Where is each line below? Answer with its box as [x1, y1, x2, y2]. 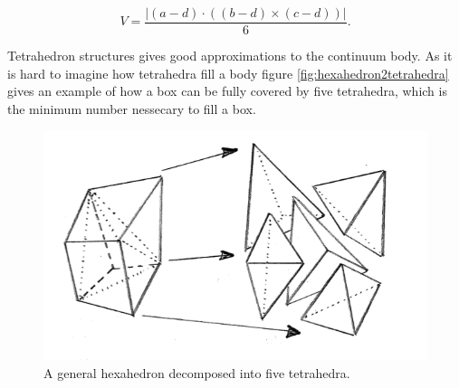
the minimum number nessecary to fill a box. [7, 99, 256, 118]
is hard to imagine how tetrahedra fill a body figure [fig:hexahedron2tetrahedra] [7, 63, 449, 82]
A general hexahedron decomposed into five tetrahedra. [43, 363, 350, 382]
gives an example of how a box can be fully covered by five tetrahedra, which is [7, 81, 447, 100]
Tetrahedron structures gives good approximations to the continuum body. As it [7, 46, 453, 65]
